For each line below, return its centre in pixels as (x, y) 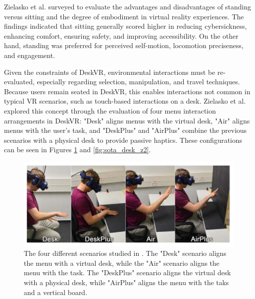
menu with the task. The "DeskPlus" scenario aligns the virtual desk (127, 272)
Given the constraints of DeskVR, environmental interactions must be (110, 72)
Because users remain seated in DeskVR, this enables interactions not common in (127, 91)
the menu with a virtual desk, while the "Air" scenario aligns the (122, 263)
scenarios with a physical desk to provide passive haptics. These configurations (123, 140)
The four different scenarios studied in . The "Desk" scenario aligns (125, 253)
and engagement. (30, 55)
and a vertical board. (56, 292)
